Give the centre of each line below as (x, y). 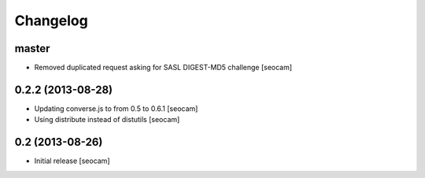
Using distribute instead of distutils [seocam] (107, 120)
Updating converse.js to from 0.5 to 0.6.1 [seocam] (116, 108)
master (32, 48)
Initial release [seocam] (72, 161)
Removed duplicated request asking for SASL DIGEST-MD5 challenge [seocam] (163, 68)
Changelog (51, 20)
